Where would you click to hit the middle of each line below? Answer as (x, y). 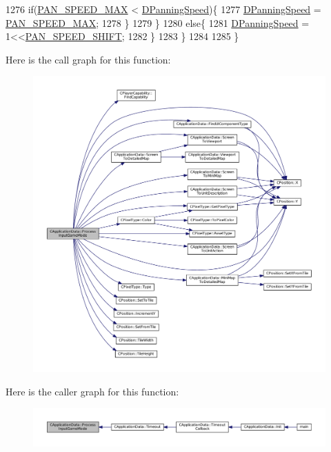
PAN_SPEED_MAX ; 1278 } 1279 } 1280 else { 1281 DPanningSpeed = (158, 22)
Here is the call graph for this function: (88, 59)
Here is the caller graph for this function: (92, 391)
